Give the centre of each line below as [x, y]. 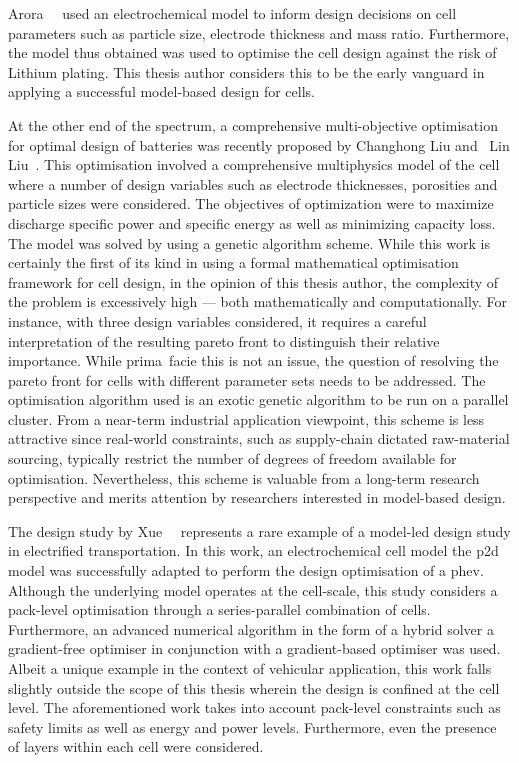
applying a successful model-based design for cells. [161, 91]
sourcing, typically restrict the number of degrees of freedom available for [232, 458]
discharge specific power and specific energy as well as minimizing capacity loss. [252, 222]
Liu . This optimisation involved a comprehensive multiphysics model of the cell [254, 164]
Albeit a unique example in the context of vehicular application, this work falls [250, 668]
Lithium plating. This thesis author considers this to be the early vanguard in [246, 71]
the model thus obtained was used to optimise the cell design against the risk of [252, 52]
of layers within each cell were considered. [136, 746]
